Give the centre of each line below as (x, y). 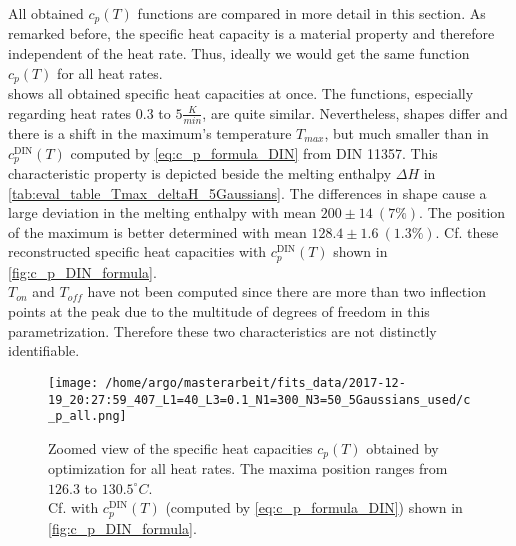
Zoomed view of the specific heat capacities (180, 447)
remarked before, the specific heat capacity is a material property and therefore (251, 33)
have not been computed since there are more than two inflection (286, 291)
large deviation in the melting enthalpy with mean (162, 212)
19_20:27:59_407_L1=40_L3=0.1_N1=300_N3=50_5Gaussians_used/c (259, 399)
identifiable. (44, 350)
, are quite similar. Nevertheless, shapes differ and (355, 112)
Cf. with (73, 507)
